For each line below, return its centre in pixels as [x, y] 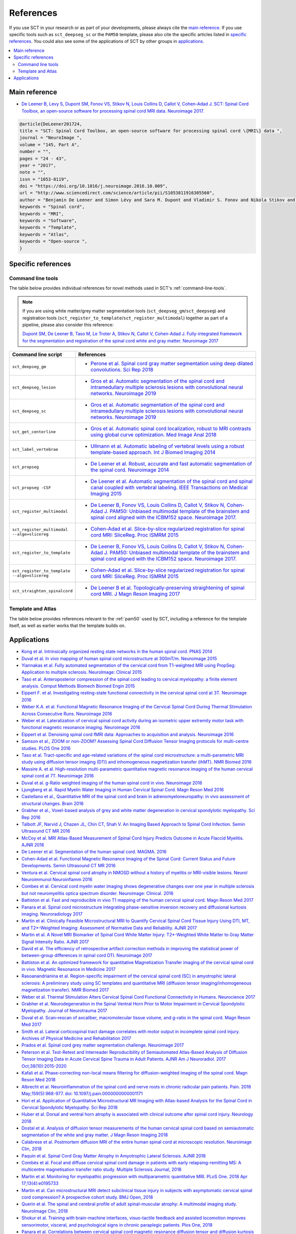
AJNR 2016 [33, 845]
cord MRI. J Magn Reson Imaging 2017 [135, 594]
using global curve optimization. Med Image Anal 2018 [153, 435]
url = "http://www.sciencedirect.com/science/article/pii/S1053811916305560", [117, 193]
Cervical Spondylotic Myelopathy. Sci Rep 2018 [70, 1107]
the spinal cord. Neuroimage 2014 [130, 470]
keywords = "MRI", [42, 214]
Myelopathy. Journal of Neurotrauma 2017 [64, 1011]
